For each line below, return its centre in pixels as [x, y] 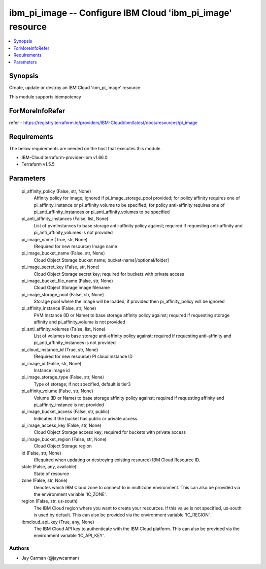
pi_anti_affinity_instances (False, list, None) [65, 219]
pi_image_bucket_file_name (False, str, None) [67, 281]
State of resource [51, 474]
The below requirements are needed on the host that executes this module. [85, 148]
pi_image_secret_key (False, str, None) [61, 267]
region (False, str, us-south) [50, 501]
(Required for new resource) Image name [76, 246]
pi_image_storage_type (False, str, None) [63, 377]
